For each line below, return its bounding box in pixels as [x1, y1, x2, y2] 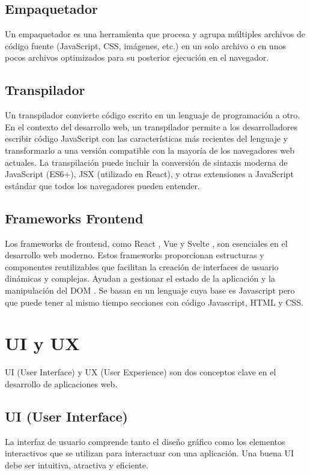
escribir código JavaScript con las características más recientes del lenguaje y [5, 132, 288, 145]
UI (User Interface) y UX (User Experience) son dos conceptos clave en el [5, 366, 276, 378]
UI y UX [5, 331, 80, 355]
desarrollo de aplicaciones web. [5, 377, 118, 390]
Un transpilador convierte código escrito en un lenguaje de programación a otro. [5, 109, 300, 121]
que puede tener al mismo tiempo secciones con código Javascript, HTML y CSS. [5, 295, 303, 308]
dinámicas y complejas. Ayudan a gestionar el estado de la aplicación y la [5, 272, 275, 285]
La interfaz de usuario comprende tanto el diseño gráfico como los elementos [5, 435, 285, 447]
